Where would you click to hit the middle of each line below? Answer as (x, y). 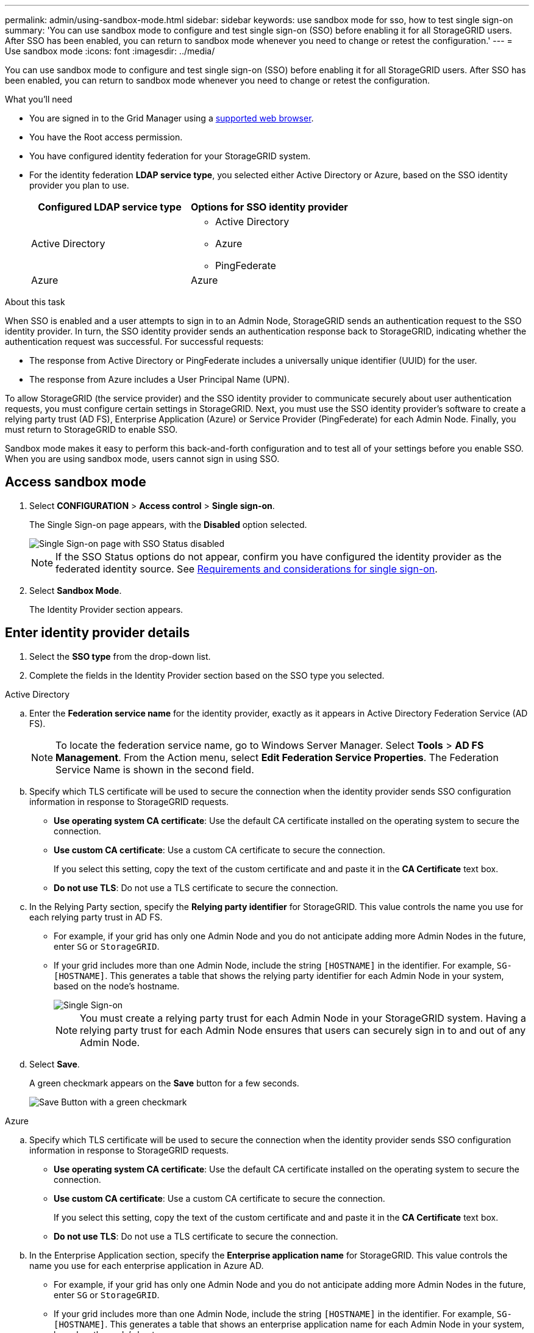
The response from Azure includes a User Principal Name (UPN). (159, 379)
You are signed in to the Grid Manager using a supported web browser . (172, 118)
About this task (35, 302)
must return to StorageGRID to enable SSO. (91, 429)
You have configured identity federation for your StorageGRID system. (170, 156)
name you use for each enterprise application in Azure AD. (147, 1265)
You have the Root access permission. (106, 137)
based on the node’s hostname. (117, 986)
